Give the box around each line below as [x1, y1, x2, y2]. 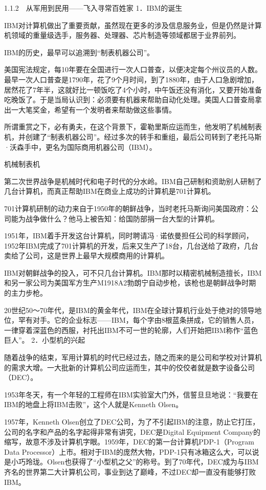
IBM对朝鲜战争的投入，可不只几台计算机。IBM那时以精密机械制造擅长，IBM [4, 267, 262, 278]
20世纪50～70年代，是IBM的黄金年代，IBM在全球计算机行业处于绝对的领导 [4, 304, 255, 315]
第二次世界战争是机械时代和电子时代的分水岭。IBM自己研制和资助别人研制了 [4, 175, 262, 186]
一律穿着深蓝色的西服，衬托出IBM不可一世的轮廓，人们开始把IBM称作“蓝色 [4, 324, 258, 335]
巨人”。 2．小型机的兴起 [4, 335, 85, 345]
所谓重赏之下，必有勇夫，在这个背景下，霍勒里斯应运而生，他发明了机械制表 [4, 121, 262, 132]
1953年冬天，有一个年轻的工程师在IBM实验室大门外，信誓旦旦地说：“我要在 [4, 389, 258, 399]
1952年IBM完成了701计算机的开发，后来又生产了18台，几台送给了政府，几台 [4, 240, 258, 251]
